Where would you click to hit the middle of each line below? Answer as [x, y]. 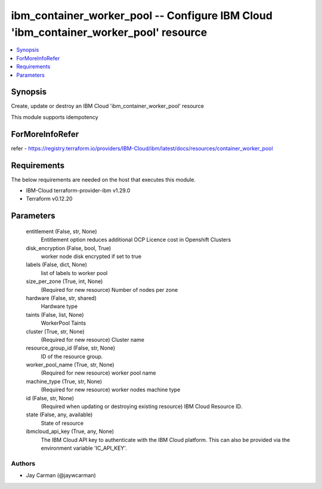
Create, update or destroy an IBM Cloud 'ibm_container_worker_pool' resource [108, 106]
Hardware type [59, 306]
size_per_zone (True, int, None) [64, 281]
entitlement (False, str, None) [62, 231]
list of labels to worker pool [74, 273]
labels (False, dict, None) [57, 264]
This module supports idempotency [55, 117]
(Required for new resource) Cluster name [92, 340]
